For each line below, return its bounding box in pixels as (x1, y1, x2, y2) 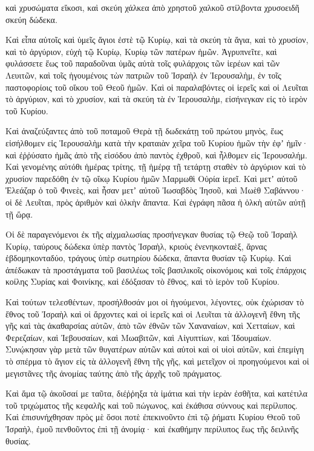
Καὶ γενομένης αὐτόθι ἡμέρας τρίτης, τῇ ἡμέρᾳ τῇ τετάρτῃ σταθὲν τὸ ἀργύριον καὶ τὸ (5, 160, 306, 173)
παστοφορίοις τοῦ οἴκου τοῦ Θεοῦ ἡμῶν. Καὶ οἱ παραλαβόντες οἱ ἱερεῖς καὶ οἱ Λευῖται (5, 80, 309, 93)
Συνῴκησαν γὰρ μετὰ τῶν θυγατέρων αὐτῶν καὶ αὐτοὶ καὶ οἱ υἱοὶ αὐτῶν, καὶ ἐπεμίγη (5, 343, 304, 355)
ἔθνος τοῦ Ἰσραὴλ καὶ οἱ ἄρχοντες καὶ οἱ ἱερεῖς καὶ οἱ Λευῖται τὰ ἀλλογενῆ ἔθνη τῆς (5, 307, 300, 320)
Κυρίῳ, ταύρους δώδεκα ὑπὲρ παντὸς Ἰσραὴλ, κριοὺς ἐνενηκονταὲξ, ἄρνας (5, 239, 267, 252)
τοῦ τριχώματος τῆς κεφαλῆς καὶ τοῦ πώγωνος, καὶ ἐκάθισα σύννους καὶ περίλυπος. (5, 398, 298, 411)
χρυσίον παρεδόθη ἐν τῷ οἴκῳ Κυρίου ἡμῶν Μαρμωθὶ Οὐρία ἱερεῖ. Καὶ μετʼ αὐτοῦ (5, 172, 298, 184)
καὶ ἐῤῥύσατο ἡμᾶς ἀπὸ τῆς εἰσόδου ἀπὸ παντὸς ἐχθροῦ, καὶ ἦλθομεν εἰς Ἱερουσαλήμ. (5, 148, 307, 161)
